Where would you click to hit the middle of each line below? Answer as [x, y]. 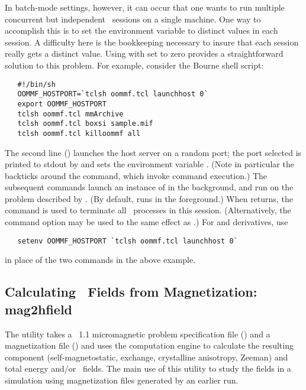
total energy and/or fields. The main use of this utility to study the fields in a [148, 368]
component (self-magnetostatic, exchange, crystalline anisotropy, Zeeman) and [146, 357]
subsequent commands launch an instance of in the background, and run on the [149, 187]
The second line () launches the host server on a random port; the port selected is [153, 152]
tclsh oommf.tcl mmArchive [70, 114]
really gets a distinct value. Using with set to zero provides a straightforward [144, 53]
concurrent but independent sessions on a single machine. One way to [133, 19]
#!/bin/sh [36, 84]
